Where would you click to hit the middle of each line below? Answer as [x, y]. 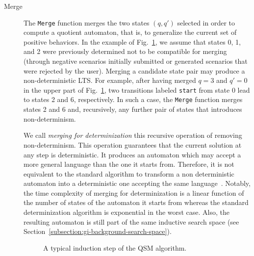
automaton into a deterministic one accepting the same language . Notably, [137, 183]
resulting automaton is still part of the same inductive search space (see [131, 221]
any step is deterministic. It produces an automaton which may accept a [132, 154]
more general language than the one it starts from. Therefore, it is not [129, 164]
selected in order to [206, 22]
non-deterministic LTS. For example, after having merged [110, 80]
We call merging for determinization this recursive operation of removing [133, 135]
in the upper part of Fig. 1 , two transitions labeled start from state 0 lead [137, 90]
